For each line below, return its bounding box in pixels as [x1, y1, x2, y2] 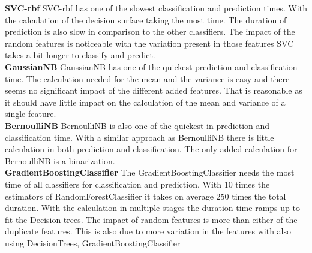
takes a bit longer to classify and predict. [5, 49, 155, 61]
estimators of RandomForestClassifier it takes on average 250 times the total [5, 189, 286, 202]
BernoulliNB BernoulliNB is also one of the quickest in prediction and [5, 119, 270, 131]
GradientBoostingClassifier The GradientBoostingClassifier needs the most [5, 166, 295, 179]
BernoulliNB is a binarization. [5, 154, 115, 167]
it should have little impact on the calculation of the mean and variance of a [5, 95, 286, 108]
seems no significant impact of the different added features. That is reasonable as [5, 84, 302, 97]
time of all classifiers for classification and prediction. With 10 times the [5, 177, 270, 190]
